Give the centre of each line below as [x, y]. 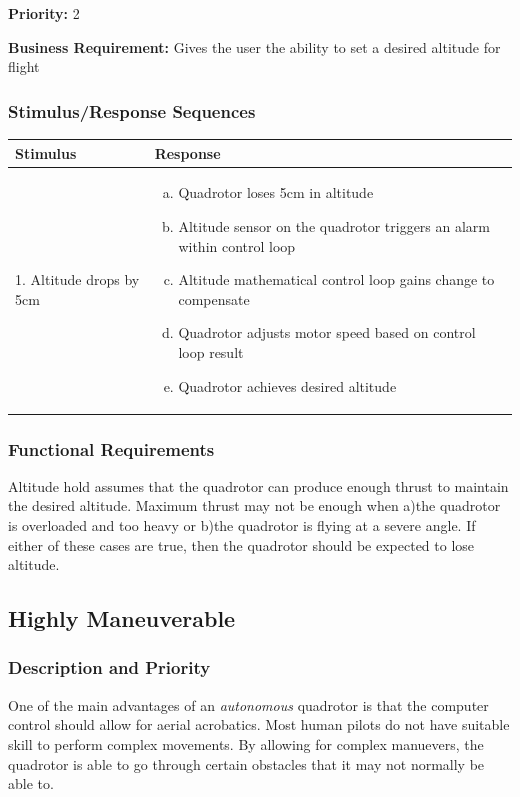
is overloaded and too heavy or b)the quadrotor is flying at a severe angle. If [242, 525]
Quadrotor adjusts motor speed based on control [327, 332]
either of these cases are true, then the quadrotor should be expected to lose [241, 544]
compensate [214, 298]
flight [24, 66]
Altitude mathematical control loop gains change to [336, 279]
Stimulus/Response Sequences [132, 110]
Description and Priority [109, 667]
